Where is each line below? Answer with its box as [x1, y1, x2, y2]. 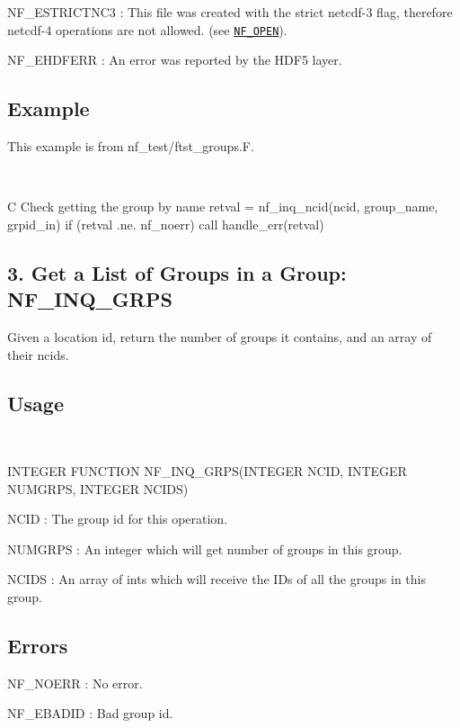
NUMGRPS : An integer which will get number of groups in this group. [7, 539, 402, 558]
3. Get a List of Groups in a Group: [7, 258, 347, 286]
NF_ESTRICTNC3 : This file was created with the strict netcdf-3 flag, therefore [7, 3, 453, 21]
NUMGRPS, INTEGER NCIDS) [7, 479, 189, 498]
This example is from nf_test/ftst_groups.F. [7, 137, 254, 156]
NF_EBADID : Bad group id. [7, 704, 173, 723]
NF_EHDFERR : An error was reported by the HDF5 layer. [7, 50, 342, 69]
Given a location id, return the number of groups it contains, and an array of [7, 328, 432, 346]
